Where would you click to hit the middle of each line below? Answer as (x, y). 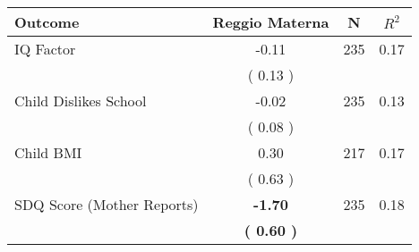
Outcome (47, 22)
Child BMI (48, 152)
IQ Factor (45, 49)
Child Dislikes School (81, 101)
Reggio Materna (271, 22)
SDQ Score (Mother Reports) (107, 204)
